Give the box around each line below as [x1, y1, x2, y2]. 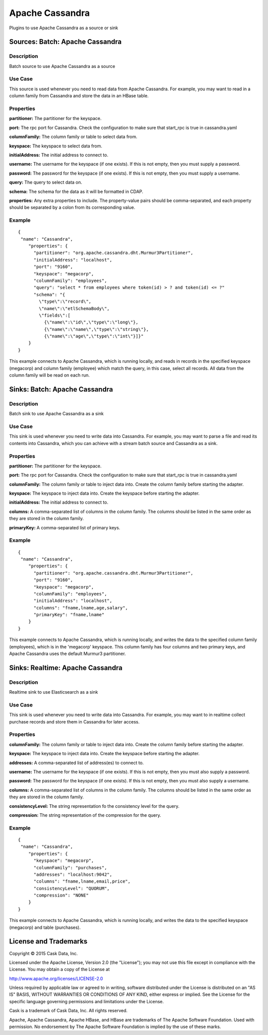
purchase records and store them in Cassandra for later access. [9, 718, 140, 724]
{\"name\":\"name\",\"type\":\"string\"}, [44, 326, 149, 332]
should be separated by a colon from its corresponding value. [9, 204, 135, 210]
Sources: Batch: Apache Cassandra [9, 38, 122, 46]
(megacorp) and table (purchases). [9, 924, 81, 930]
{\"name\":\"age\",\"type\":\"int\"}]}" [44, 333, 144, 339]
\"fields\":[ [39, 313, 70, 318]
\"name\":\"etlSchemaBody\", [39, 306, 110, 311]
